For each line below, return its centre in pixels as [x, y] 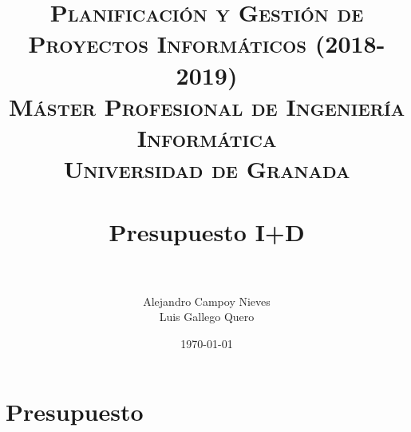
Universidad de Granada [207, 169]
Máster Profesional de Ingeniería [207, 106]
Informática [207, 137]
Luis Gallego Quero [207, 317]
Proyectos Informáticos [168, 44]
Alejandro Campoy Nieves [207, 301]
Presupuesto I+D [207, 231]
